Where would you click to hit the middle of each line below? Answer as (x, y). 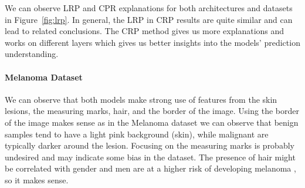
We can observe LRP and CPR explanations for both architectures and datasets (149, 8)
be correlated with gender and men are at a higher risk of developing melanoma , (150, 168)
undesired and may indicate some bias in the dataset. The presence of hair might (150, 157)
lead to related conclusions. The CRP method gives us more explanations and (145, 31)
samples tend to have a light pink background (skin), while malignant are (137, 134)
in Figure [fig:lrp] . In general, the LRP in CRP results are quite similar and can (149, 19)
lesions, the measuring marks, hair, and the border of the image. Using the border (152, 111)
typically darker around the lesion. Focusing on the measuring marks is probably (150, 145)
